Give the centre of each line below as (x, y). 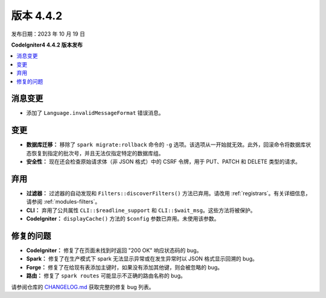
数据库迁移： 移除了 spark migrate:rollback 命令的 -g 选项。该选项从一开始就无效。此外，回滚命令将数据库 (166, 144)
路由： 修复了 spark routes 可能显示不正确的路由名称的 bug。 (106, 276)
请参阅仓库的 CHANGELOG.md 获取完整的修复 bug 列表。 (83, 287)
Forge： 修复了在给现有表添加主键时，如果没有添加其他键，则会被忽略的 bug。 (125, 267)
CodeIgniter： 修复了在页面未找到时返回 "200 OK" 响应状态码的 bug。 (114, 250)
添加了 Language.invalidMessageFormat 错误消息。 (95, 113)
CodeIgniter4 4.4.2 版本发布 (47, 45)
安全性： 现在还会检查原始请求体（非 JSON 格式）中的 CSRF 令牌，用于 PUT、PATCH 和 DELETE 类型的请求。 (164, 162)
